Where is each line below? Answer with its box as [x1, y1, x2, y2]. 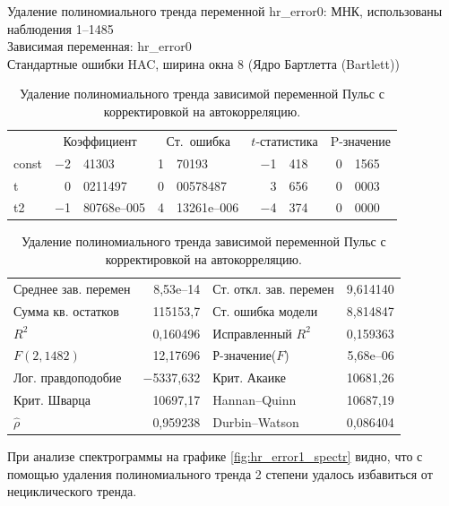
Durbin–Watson [212, 412, 299, 431]
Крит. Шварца [13, 390, 91, 409]
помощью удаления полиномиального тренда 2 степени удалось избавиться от [7, 464, 433, 483]
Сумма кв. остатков [13, 301, 119, 320]
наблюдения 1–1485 [7, 19, 114, 38]
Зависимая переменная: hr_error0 [7, 37, 192, 56]
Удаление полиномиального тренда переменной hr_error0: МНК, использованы [7, 2, 443, 20]
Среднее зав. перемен [13, 279, 131, 297]
